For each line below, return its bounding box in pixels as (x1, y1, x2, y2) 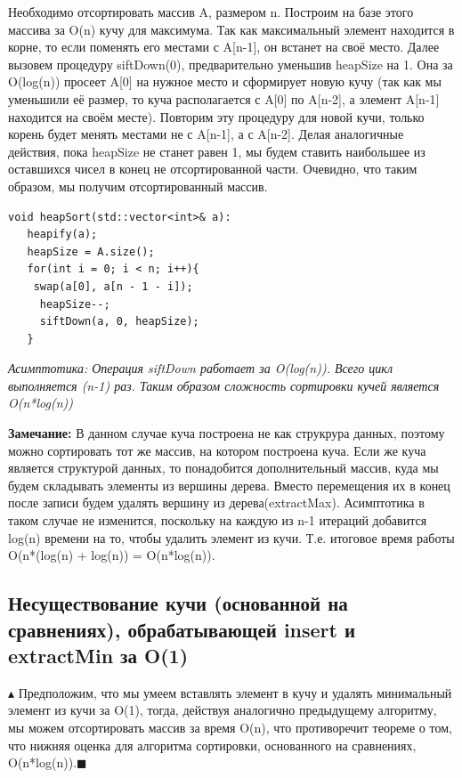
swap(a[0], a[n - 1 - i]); (33, 280, 193, 293)
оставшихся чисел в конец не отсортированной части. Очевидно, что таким (8, 159, 417, 178)
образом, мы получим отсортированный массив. (8, 176, 268, 195)
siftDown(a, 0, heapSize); (39, 315, 199, 328)
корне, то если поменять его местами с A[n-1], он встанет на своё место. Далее (8, 37, 440, 56)
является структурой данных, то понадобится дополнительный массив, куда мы (8, 458, 439, 477)
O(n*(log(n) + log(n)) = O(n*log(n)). (8, 546, 215, 564)
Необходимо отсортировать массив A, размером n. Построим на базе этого (8, 3, 414, 20)
